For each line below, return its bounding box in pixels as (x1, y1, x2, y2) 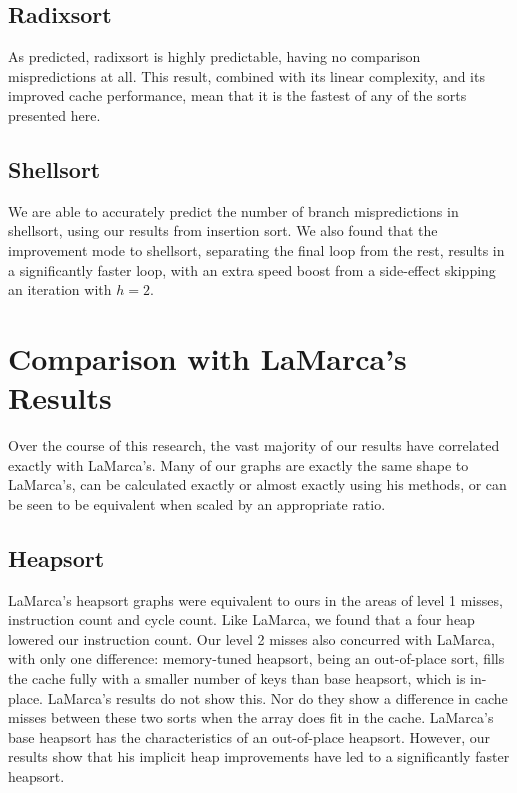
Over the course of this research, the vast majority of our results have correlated (8, 435, 500, 456)
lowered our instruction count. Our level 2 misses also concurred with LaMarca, (8, 628, 495, 649)
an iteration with (8, 279, 112, 300)
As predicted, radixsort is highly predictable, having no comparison (8, 46, 421, 67)
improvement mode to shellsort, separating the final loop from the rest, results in (8, 239, 505, 260)
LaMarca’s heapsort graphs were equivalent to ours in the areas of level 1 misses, (8, 589, 503, 610)
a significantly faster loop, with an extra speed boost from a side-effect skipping (8, 259, 496, 280)
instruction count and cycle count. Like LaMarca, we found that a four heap (8, 609, 475, 630)
